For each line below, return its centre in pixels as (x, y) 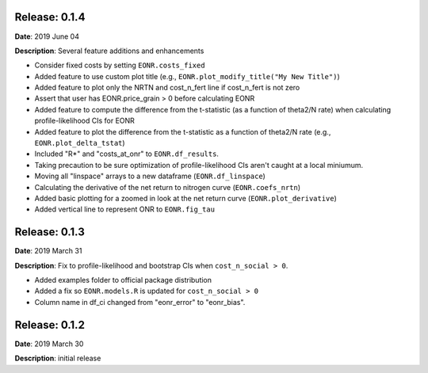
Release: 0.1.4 (50, 17)
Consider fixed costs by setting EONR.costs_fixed (120, 65)
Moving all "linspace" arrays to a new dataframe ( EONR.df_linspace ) (150, 176)
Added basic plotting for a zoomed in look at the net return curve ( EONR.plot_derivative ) (185, 198)
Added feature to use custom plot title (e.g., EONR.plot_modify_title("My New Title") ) (187, 76)
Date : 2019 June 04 (47, 36)
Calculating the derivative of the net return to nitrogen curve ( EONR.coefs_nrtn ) (168, 187)
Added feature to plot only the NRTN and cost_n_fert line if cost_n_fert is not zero (167, 88)
